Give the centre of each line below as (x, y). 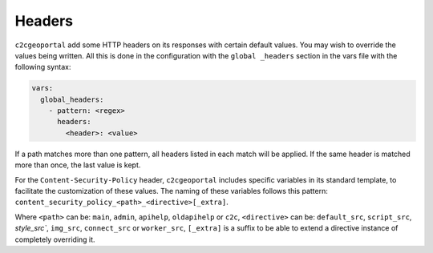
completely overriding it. (55, 239)
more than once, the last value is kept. (78, 165)
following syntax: (43, 67)
